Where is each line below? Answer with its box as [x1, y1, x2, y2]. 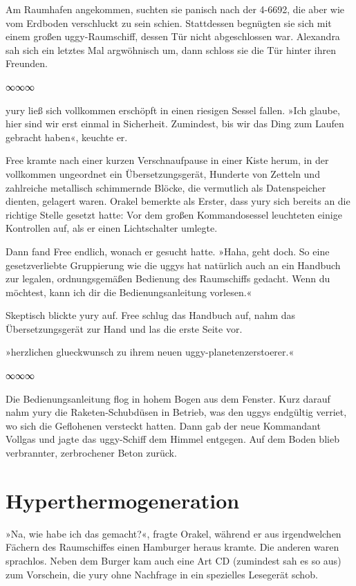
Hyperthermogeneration [6, 486, 240, 514]
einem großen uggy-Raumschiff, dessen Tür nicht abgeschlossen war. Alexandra [6, 29, 340, 44]
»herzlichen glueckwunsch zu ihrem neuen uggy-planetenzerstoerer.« [6, 345, 294, 359]
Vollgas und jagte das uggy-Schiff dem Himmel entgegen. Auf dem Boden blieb [6, 432, 339, 446]
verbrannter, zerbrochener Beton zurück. [6, 446, 177, 460]
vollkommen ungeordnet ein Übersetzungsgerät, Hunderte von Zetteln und [6, 166, 320, 181]
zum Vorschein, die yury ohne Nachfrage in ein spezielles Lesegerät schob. [6, 567, 318, 581]
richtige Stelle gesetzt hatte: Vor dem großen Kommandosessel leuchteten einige [6, 207, 342, 221]
